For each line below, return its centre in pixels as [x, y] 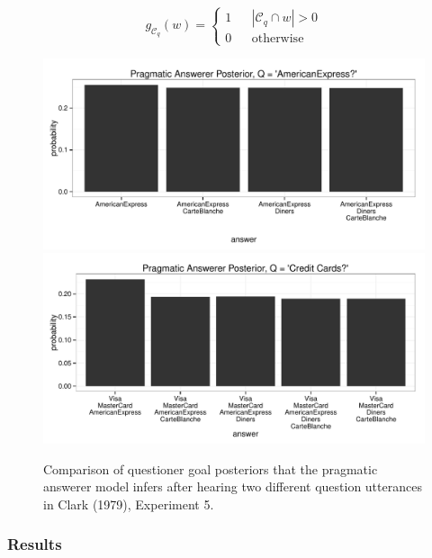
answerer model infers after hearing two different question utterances [233, 486]
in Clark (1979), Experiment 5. [129, 504]
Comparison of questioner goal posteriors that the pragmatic [211, 468]
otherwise [278, 39]
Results [35, 544]
